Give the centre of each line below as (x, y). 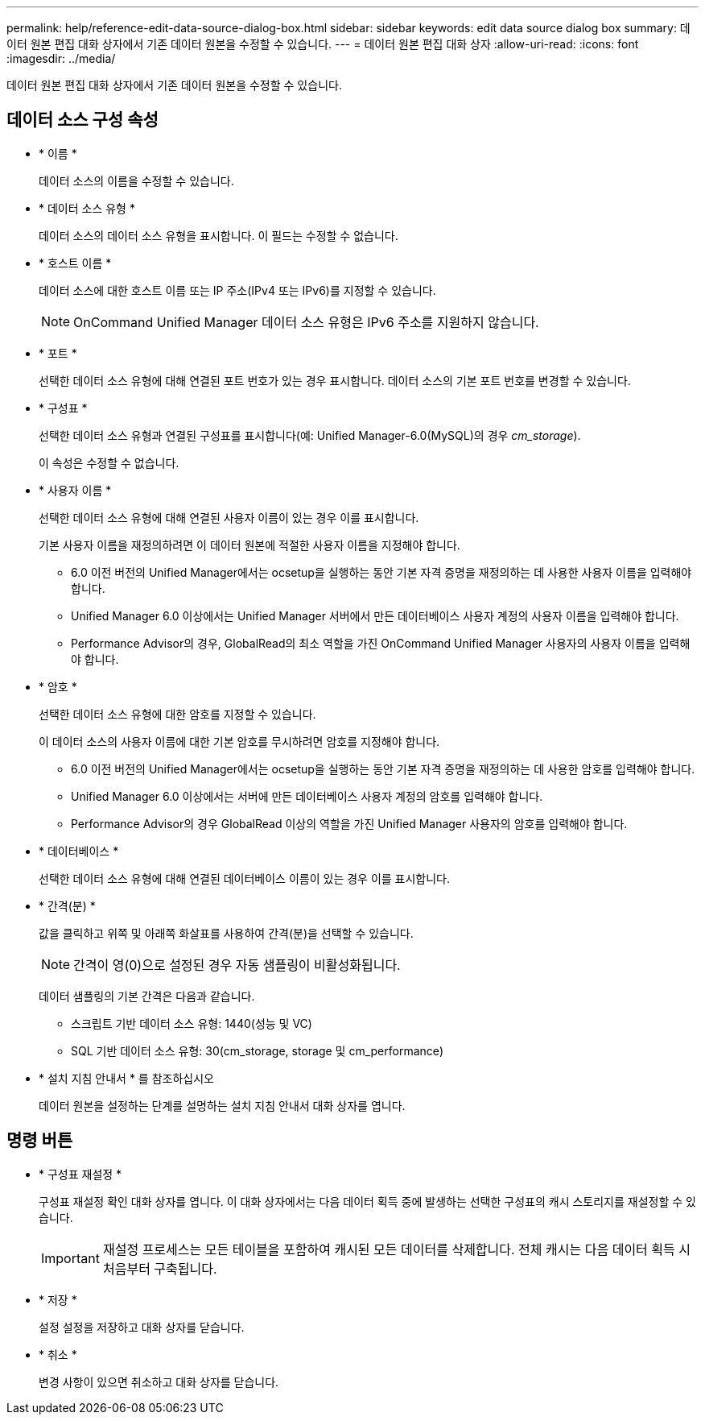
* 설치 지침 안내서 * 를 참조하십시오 (126, 1078)
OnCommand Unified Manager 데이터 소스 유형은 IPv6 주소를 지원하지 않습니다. (306, 322)
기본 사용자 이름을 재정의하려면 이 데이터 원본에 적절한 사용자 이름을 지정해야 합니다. (249, 545)
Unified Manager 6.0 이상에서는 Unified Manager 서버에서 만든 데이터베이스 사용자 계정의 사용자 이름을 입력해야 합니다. (375, 615)
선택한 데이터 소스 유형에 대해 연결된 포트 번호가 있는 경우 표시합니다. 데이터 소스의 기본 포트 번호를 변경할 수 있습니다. (335, 380)
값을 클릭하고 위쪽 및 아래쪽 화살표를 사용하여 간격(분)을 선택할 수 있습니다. (226, 933)
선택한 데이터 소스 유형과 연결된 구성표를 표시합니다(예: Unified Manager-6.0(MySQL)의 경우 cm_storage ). (310, 435)
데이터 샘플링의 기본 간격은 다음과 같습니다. (147, 996)
